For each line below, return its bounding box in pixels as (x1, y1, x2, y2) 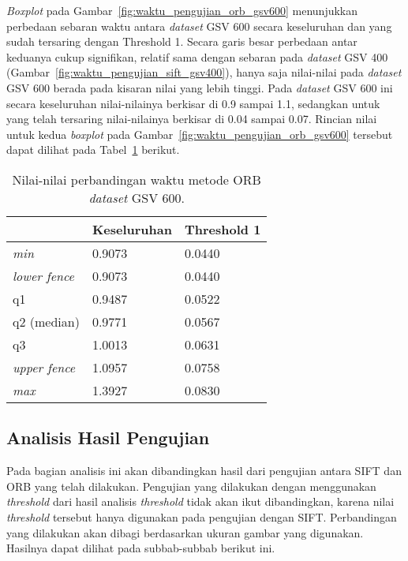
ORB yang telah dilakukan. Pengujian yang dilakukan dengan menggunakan (6, 477, 376, 494)
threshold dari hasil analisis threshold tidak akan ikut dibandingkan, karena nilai (6, 493, 395, 510)
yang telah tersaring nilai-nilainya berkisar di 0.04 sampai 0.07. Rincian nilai (6, 110, 377, 127)
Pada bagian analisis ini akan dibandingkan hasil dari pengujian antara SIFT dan (6, 462, 402, 479)
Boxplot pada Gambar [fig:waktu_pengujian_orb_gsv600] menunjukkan (6, 2, 358, 18)
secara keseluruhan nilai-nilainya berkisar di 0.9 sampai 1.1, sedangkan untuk (6, 95, 380, 111)
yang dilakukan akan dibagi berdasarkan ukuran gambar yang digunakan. (6, 524, 364, 540)
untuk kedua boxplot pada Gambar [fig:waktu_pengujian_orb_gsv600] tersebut (6, 125, 393, 142)
